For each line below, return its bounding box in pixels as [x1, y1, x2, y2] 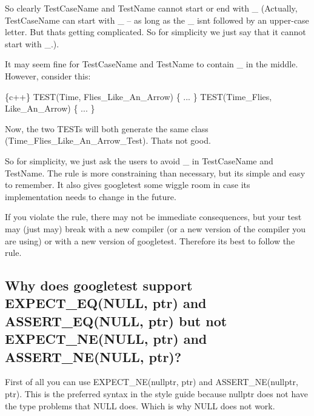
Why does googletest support [5, 276, 193, 295]
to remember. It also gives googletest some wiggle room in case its [5, 178, 250, 191]
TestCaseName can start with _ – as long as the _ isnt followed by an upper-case [5, 13, 309, 26]
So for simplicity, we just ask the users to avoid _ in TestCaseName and [5, 154, 273, 167]
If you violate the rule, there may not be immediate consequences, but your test [5, 210, 302, 223]
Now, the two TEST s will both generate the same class [5, 122, 209, 135]
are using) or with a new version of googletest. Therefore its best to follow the [5, 234, 295, 247]
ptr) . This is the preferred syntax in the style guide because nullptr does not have [5, 387, 309, 400]
